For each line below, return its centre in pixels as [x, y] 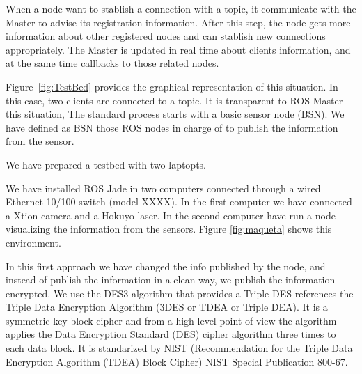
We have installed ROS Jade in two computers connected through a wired [163, 188]
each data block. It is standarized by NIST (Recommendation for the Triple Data [179, 348]
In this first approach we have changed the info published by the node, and [166, 266]
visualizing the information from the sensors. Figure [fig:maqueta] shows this [169, 229]
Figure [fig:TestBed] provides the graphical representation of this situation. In [172, 86]
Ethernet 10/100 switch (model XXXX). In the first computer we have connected [179, 202]
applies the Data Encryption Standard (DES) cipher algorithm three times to [171, 334]
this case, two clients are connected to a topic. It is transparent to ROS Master [174, 100]
